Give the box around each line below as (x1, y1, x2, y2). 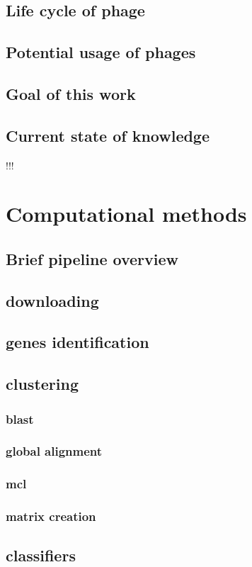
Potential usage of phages (6, 41, 196, 63)
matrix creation (6, 507, 96, 525)
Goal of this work (6, 82, 136, 104)
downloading (6, 289, 99, 311)
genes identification (6, 331, 149, 353)
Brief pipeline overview (6, 247, 178, 269)
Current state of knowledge (6, 124, 210, 146)
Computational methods (6, 199, 247, 228)
